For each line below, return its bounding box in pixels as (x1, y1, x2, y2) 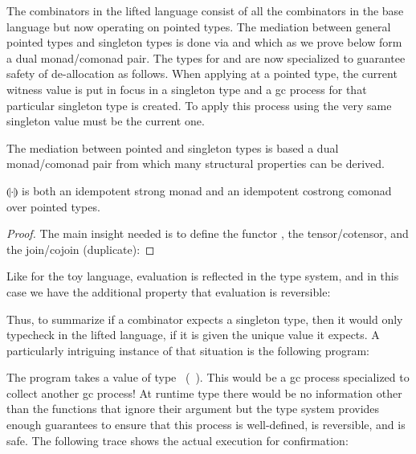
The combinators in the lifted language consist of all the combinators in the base (6, 2, 404, 18)
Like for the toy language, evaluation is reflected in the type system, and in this (6, 268, 399, 284)
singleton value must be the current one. (6, 112, 205, 129)
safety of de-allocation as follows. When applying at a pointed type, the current (6, 65, 398, 82)
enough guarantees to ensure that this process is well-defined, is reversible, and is (6, 416, 406, 433)
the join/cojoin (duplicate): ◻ (6, 240, 155, 257)
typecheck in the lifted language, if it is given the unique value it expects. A (6, 326, 380, 343)
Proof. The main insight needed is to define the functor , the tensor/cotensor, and (6, 225, 409, 242)
